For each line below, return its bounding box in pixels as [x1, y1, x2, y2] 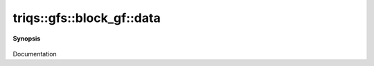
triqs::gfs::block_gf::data [12, 10, 161, 25]
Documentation [12, 49, 57, 58]
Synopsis [12, 34, 41, 43]
